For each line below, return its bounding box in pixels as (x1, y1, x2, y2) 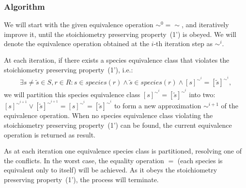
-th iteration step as (154, 38, 213, 49)
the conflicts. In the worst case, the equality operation (4, 155, 164, 165)
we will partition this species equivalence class (4, 89, 140, 100)
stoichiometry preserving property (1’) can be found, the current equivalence (4, 120, 232, 130)
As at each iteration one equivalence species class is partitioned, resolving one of (4, 146, 242, 156)
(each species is (177, 155, 223, 165)
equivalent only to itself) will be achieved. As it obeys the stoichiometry (4, 165, 217, 175)
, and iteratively (181, 19, 229, 30)
